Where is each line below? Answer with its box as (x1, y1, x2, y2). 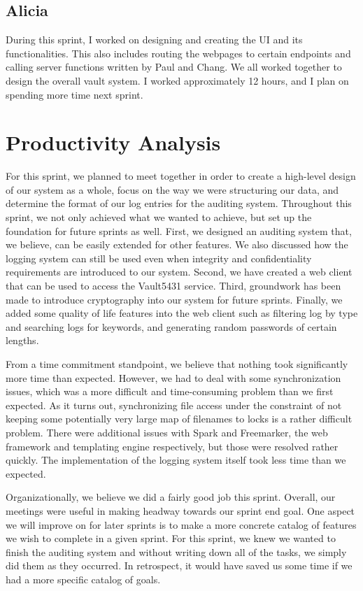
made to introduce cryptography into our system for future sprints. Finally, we (6, 292, 343, 306)
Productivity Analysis (6, 128, 221, 157)
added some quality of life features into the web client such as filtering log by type (6, 306, 358, 320)
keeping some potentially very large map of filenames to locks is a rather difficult (6, 411, 353, 426)
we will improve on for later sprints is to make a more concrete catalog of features (6, 517, 357, 532)
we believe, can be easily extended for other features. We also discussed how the (6, 237, 348, 252)
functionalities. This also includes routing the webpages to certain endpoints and (6, 45, 351, 60)
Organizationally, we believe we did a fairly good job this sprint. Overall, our (6, 490, 336, 504)
